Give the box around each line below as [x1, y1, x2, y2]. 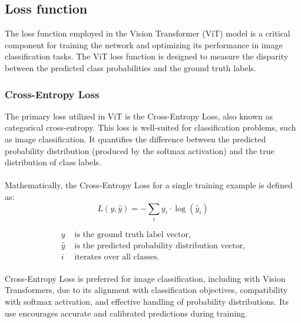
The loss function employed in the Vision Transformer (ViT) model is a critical [5, 27, 290, 39]
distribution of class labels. [5, 156, 101, 168]
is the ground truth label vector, [74, 230, 191, 239]
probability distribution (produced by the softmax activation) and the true [5, 144, 274, 156]
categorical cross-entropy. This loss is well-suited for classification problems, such [5, 121, 296, 134]
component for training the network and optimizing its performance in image [5, 38, 283, 51]
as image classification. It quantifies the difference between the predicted [5, 132, 266, 145]
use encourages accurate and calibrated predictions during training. [5, 307, 247, 319]
